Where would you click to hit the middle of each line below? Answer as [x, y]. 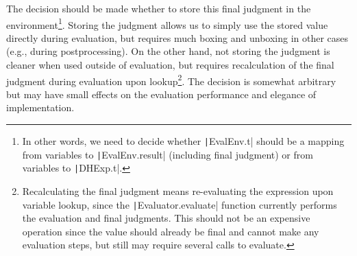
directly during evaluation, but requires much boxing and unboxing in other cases [177, 37]
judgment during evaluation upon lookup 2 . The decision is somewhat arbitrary [171, 80]
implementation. [40, 107]
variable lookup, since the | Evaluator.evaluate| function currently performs [180, 204]
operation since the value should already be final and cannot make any [171, 231]
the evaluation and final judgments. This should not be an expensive [166, 218]
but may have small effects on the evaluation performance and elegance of [161, 94]
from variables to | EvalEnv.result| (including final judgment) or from [168, 154]
